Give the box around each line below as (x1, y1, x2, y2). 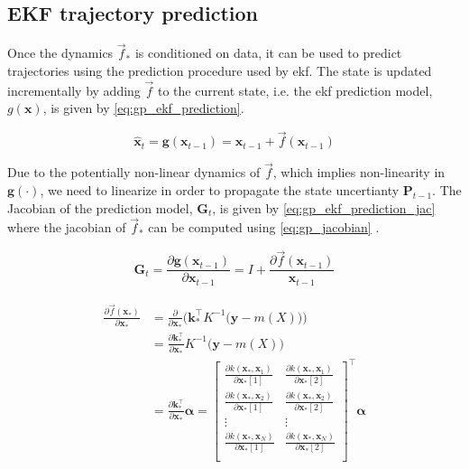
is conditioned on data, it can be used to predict (134, 43, 402, 62)
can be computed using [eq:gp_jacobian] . (148, 218, 380, 237)
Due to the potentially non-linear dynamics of (7, 163, 261, 182)
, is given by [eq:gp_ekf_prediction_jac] (212, 198, 436, 217)
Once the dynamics (7, 43, 114, 62)
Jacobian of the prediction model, (7, 198, 193, 217)
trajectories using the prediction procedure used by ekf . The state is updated (7, 61, 432, 80)
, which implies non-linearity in (272, 163, 446, 182)
